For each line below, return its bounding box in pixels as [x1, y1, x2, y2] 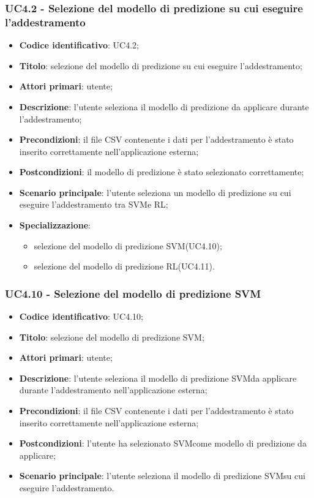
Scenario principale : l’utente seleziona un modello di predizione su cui [19, 186, 291, 198]
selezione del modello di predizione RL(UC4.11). [34, 260, 215, 273]
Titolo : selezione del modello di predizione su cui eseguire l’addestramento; [19, 59, 302, 72]
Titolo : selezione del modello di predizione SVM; [19, 330, 204, 343]
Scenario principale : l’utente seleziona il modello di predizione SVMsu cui [19, 469, 305, 482]
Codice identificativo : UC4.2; [19, 39, 139, 51]
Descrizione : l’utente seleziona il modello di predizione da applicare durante [19, 100, 309, 113]
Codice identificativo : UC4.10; [19, 310, 143, 323]
